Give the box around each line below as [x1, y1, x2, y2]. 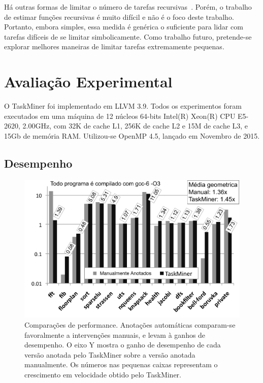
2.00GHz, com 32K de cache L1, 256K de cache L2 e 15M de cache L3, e [22, 120, 248, 131]
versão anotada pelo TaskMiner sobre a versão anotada [24, 349, 195, 360]
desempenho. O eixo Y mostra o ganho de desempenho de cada [24, 339, 221, 350]
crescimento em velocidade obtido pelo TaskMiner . [24, 369, 182, 379]
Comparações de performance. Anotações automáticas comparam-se [24, 319, 236, 330]
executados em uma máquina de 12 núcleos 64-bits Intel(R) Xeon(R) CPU [4, 110, 236, 121]
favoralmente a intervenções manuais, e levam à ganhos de [24, 329, 206, 340]
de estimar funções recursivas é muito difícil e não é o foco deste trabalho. [4, 11, 234, 22]
